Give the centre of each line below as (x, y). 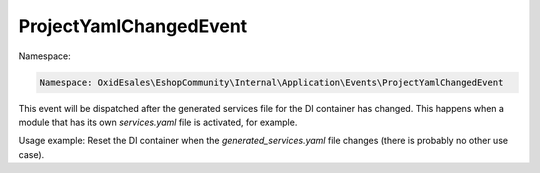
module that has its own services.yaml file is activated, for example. (158, 122)
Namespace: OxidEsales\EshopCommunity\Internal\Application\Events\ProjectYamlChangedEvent (271, 82)
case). (31, 154)
